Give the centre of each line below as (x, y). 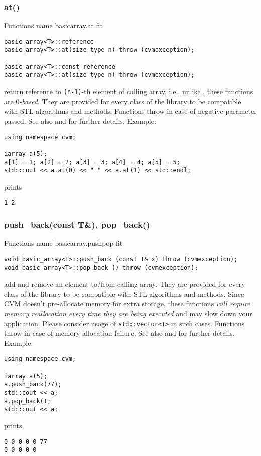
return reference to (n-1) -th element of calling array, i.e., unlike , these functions (129, 91)
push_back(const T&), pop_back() (77, 224)
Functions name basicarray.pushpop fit (63, 243)
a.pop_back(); (28, 401)
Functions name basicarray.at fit (53, 25)
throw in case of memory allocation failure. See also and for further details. (119, 333)
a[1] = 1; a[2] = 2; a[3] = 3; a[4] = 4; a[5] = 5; (92, 162)
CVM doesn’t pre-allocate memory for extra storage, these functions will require (127, 303)
